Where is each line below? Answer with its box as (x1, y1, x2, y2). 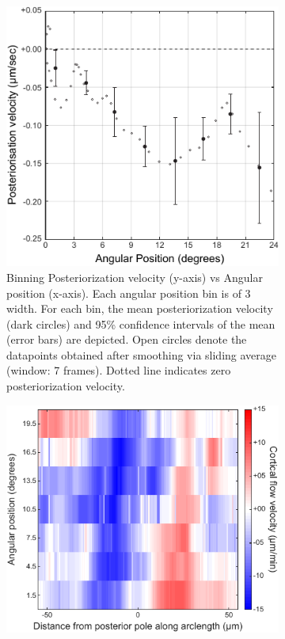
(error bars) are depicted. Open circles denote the (6, 331, 247, 348)
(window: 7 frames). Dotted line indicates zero (6, 362, 231, 378)
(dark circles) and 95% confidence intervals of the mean (6, 315, 275, 332)
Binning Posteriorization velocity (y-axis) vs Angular (6, 268, 263, 285)
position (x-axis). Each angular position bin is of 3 (6, 284, 251, 301)
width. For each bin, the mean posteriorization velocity (6, 300, 273, 317)
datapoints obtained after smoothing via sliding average (6, 346, 277, 363)
